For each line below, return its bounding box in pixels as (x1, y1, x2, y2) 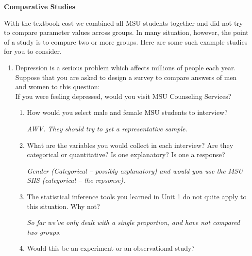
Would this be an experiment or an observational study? (27, 243, 195, 253)
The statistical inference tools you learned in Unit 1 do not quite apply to (27, 191, 247, 201)
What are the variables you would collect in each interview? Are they (27, 140, 234, 150)
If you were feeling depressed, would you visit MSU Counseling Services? (15, 91, 232, 101)
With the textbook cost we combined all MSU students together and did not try (4, 17, 243, 28)
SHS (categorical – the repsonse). (27, 175, 126, 185)
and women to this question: (15, 81, 100, 92)
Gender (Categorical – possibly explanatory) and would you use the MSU (27, 165, 243, 176)
